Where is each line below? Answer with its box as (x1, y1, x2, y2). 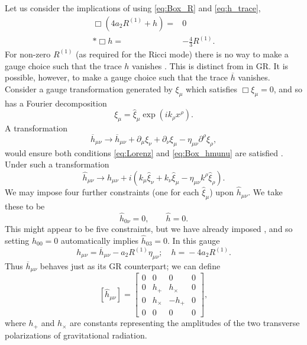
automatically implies (60, 234, 139, 246)
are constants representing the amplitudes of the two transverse (70, 317, 300, 329)
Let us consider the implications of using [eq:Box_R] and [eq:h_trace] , (5, 2, 261, 14)
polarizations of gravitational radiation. (5, 328, 147, 341)
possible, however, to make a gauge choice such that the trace (5, 71, 228, 83)
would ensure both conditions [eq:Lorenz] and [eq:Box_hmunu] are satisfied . (5, 146, 283, 159)
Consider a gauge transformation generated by (5, 82, 173, 95)
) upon (209, 186, 234, 198)
